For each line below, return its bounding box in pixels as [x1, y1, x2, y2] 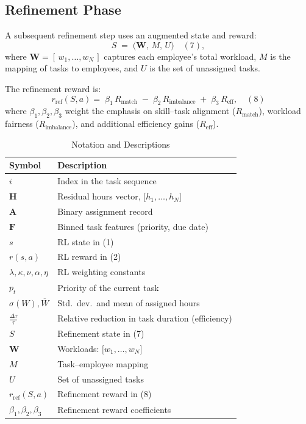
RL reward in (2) [57, 250, 121, 263]
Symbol [9, 159, 41, 171]
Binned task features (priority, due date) [57, 220, 208, 232]
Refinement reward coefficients [57, 403, 171, 415]
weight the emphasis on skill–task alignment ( [65, 104, 236, 117]
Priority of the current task [57, 281, 159, 293]
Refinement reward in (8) [57, 387, 152, 400]
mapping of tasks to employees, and [5, 62, 138, 74]
